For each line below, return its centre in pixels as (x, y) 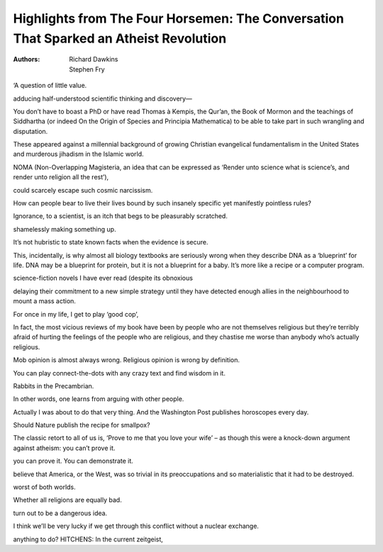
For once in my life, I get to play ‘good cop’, (76, 314)
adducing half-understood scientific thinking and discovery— (103, 98)
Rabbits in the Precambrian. (54, 385)
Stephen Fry (87, 69)
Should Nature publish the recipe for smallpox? (82, 425)
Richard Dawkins (94, 60)
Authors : (27, 60)
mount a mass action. (44, 301)
